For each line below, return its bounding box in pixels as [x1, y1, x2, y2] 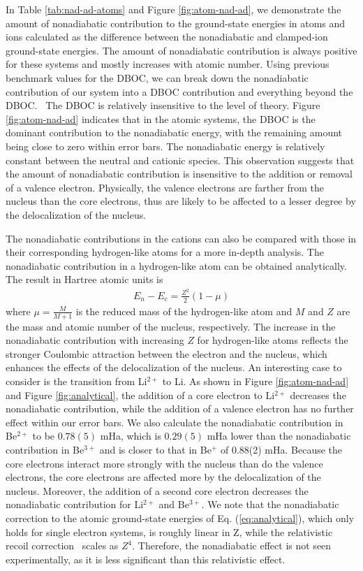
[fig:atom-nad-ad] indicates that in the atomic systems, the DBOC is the [6, 111, 316, 126]
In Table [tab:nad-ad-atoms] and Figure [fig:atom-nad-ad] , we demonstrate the [6, 2, 341, 16]
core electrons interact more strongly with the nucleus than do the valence [6, 456, 323, 470]
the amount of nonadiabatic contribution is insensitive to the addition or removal [6, 166, 353, 181]
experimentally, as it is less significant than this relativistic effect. [6, 551, 286, 566]
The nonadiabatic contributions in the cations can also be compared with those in [6, 231, 357, 245]
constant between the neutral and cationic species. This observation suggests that [6, 152, 355, 167]
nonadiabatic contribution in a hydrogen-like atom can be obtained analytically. [6, 258, 347, 273]
